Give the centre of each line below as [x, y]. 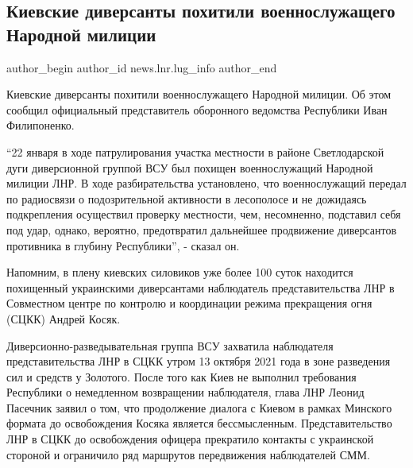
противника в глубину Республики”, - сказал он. [123, 245]
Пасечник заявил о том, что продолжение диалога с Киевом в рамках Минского [199, 407]
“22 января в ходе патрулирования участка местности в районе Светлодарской [195, 151]
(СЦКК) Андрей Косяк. [64, 318]
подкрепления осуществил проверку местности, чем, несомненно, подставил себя [204, 214]
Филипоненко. [41, 125]
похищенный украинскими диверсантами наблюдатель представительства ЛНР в [201, 287]
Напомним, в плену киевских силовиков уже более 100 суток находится [180, 272]
